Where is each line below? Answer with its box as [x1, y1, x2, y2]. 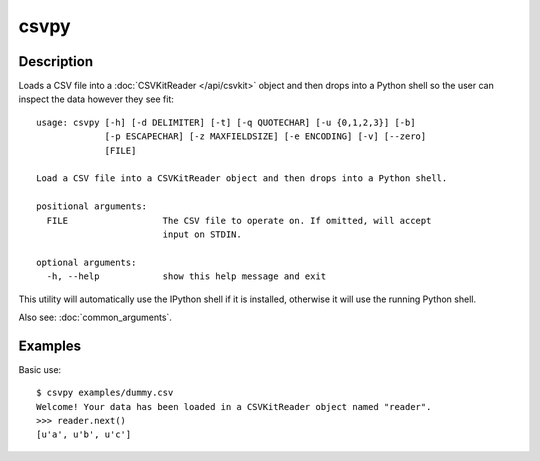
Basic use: [18, 363, 62, 375]
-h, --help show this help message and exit [46, 271, 327, 282]
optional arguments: [36, 256, 137, 268]
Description [18, 53, 94, 70]
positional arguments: [36, 201, 148, 212]
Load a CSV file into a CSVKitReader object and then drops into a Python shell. [36, 173, 448, 184]
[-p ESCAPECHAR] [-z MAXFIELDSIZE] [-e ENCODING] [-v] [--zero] [104, 131, 427, 142]
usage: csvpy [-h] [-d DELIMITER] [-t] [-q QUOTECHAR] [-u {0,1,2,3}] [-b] [36, 116, 416, 128]
